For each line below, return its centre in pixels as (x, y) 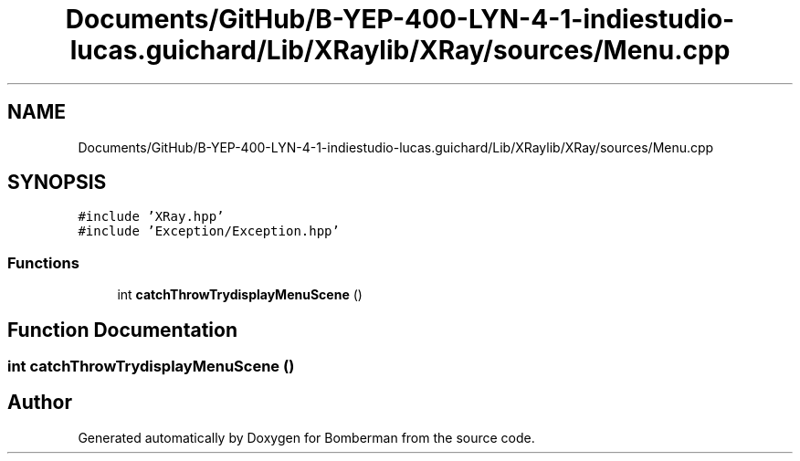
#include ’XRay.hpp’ (151, 217)
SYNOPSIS (57, 183)
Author (40, 403)
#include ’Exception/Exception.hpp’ (209, 231)
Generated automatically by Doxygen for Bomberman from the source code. (306, 437)
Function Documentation (122, 330)
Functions (43, 262)
